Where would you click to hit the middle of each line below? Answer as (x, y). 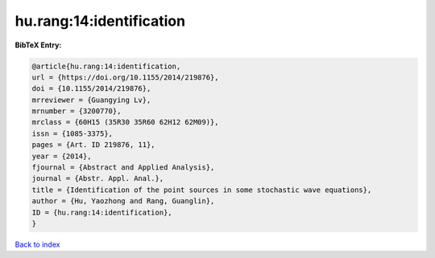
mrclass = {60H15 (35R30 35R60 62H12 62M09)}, (125, 122)
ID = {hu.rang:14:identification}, (102, 212)
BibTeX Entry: (38, 45)
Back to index (37, 244)
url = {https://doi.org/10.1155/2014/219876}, (125, 77)
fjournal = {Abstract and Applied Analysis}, (123, 168)
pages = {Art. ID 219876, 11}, (94, 145)
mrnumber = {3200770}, (77, 111)
